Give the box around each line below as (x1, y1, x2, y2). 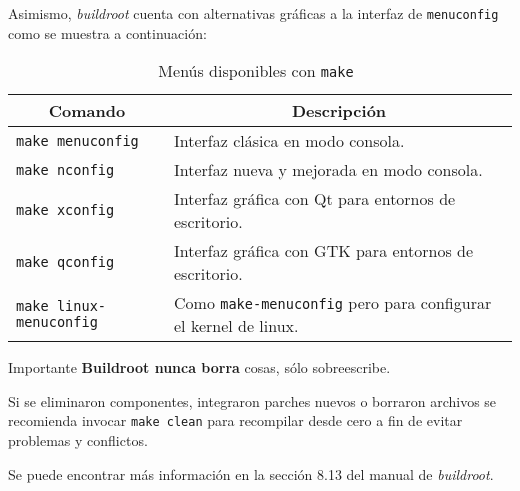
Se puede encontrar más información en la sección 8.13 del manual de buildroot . (8, 463, 494, 484)
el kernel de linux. (174, 314, 299, 338)
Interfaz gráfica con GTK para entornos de (174, 239, 474, 263)
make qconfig (16, 254, 115, 271)
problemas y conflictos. (8, 430, 148, 451)
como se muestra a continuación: (8, 22, 207, 43)
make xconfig (16, 202, 115, 219)
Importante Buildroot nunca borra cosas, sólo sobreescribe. (8, 357, 391, 378)
